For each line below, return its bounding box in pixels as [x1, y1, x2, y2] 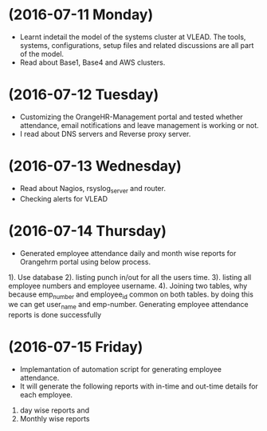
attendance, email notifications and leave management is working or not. [19, 120, 259, 130]
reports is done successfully [8, 310, 102, 320]
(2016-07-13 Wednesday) [8, 158, 182, 175]
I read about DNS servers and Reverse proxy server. [19, 129, 191, 138]
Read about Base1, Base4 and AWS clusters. [19, 58, 166, 67]
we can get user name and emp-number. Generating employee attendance [8, 300, 249, 311]
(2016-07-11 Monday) [8, 6, 154, 24]
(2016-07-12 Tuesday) [8, 86, 159, 104]
